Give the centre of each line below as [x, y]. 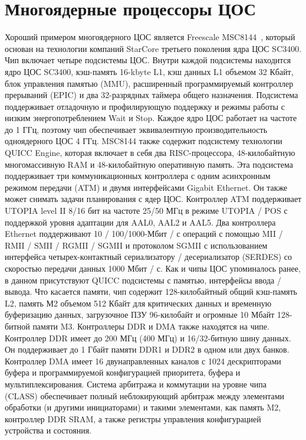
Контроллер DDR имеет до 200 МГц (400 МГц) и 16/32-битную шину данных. [148, 338]
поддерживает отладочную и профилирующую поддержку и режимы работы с [145, 106]
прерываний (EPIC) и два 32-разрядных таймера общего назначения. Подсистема [152, 95]
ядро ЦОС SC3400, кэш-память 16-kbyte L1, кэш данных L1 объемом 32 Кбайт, [149, 71]
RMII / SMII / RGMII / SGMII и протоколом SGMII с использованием [136, 245]
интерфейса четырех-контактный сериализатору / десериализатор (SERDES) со [149, 257]
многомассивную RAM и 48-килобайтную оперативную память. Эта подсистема [149, 164]
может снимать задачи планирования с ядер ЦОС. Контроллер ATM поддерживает [153, 199]
